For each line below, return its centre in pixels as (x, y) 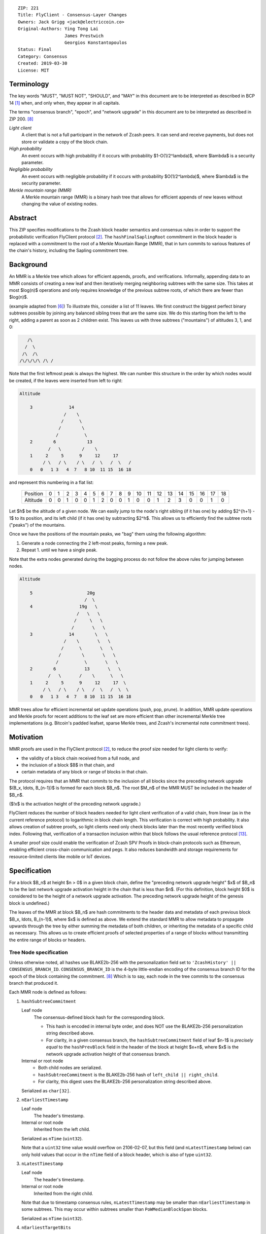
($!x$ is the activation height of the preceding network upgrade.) (75, 804)
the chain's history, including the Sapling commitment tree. (69, 251)
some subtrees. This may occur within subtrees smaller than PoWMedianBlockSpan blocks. (115, 1209)
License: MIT (33, 70)
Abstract (23, 218)
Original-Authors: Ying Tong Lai (58, 29)
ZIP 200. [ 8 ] (21, 119)
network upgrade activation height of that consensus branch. (108, 1054)
